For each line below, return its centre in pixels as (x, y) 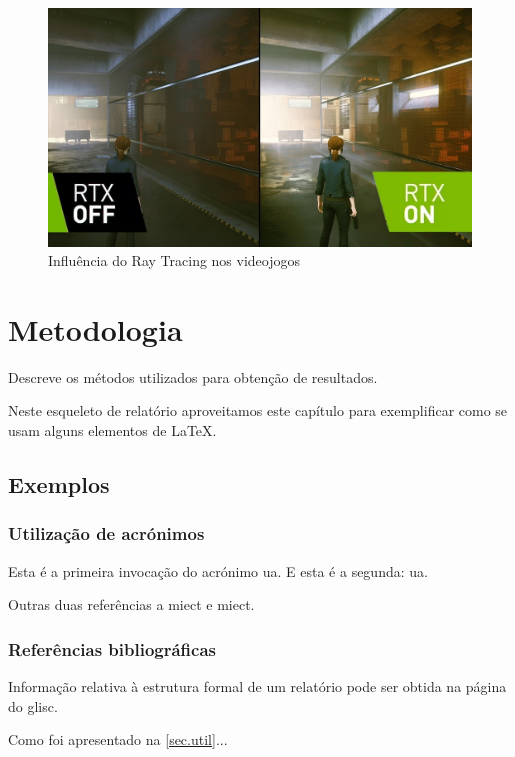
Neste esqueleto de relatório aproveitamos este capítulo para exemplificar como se (258, 410)
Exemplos (59, 483)
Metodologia (95, 328)
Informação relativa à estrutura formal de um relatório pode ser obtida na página (257, 686)
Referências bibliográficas (112, 648)
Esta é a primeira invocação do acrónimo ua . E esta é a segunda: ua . (218, 570)
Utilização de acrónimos (106, 533)
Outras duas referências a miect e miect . (131, 604)
